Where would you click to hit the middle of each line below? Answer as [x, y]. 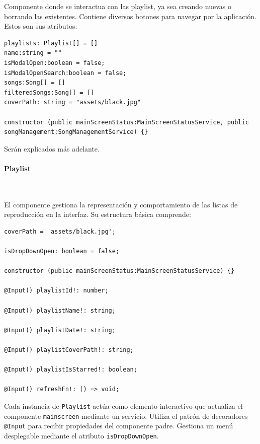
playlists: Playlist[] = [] [51, 43]
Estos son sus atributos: [41, 26]
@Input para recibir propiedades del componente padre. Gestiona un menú [119, 426]
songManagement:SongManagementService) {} [76, 132]
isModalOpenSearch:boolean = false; [65, 73]
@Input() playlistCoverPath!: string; [69, 350]
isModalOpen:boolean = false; [55, 63]
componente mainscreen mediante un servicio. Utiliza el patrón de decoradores [126, 416]
